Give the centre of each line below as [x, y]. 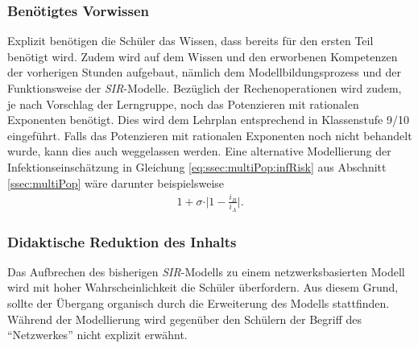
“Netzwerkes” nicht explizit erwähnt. [97, 335]
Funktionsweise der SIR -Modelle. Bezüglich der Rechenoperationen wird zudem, [205, 88]
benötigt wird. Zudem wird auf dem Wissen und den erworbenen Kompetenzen [203, 56]
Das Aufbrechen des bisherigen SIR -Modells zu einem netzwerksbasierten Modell [206, 271]
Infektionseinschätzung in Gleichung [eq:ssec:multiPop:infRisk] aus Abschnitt [197, 166]
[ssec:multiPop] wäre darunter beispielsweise [116, 182]
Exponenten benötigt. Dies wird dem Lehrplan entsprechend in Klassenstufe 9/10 [208, 120]
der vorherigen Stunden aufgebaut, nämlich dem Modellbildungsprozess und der [204, 72]
